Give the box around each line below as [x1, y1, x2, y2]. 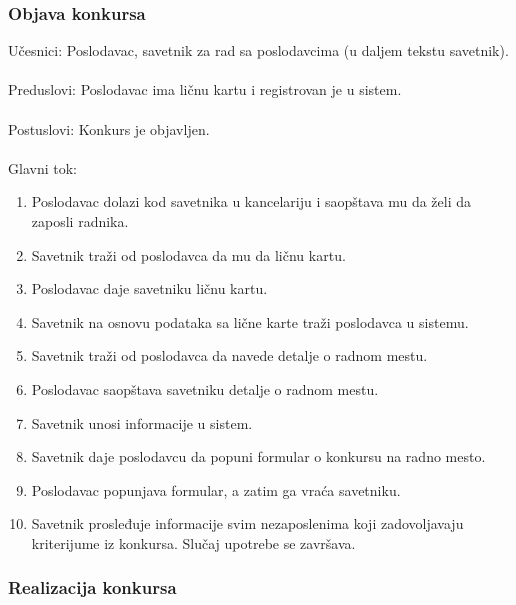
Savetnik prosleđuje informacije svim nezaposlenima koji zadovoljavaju [31, 513, 464, 534]
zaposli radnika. [31, 210, 129, 231]
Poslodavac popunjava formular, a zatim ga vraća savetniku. [31, 479, 401, 500]
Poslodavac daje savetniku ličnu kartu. [31, 278, 268, 299]
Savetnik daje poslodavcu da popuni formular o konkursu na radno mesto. [31, 446, 486, 467]
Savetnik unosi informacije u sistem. [31, 412, 253, 433]
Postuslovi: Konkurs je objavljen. [8, 118, 210, 139]
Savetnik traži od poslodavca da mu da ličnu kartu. [31, 244, 346, 265]
